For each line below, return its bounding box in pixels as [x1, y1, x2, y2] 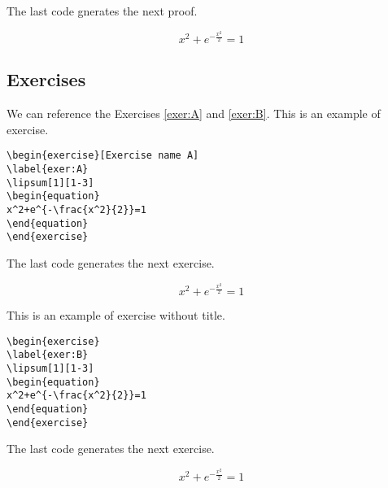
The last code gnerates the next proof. [7, 2, 198, 19]
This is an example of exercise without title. [7, 307, 225, 324]
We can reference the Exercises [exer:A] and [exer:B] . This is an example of [7, 105, 381, 122]
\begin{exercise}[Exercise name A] [7, 150, 199, 162]
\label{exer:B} [7, 349, 89, 361]
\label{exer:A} [7, 163, 89, 176]
